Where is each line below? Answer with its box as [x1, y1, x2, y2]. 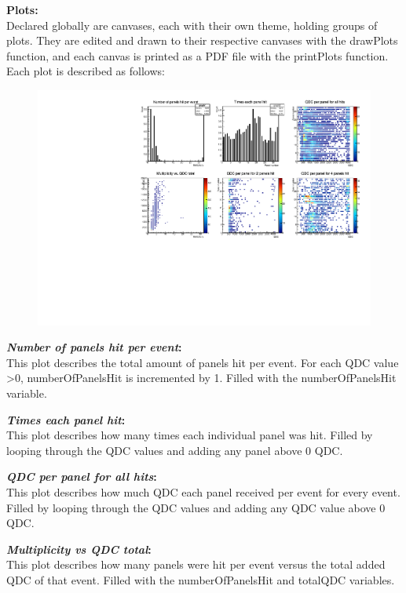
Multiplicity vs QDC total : [6, 540, 152, 557]
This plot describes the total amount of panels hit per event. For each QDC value [6, 354, 399, 370]
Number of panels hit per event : [6, 339, 182, 355]
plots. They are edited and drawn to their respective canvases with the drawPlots [6, 32, 398, 49]
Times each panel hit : [6, 411, 126, 427]
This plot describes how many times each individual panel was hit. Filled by [6, 427, 373, 443]
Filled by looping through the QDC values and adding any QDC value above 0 [6, 499, 386, 515]
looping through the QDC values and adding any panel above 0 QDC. [6, 442, 343, 458]
